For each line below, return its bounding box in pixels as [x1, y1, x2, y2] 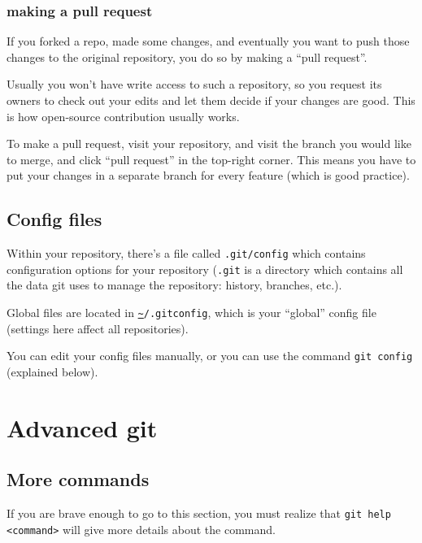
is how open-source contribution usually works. [7, 107, 240, 124]
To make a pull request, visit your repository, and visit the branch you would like [7, 135, 411, 152]
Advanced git [7, 411, 158, 444]
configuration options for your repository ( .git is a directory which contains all [7, 260, 403, 277]
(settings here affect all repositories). [7, 319, 189, 337]
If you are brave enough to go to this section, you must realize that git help [7, 505, 391, 522]
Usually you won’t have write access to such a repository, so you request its [7, 76, 382, 93]
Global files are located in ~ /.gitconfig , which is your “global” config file [7, 304, 376, 321]
